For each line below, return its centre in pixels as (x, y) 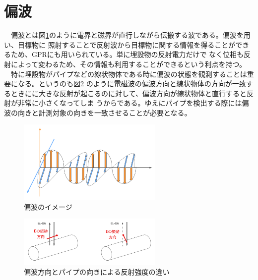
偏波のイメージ (48, 206)
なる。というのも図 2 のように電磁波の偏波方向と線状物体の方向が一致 (132, 84)
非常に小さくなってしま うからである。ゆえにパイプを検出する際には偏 (133, 103)
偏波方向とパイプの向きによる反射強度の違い (97, 271)
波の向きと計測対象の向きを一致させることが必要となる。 (98, 112)
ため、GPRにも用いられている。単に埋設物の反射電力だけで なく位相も (127, 54)
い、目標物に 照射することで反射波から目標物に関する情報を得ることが (120, 44)
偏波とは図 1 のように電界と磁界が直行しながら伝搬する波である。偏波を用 (130, 35)
